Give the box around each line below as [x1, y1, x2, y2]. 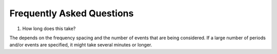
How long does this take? [22, 25, 76, 32]
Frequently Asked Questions [9, 8, 134, 19]
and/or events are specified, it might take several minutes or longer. [9, 42, 152, 48]
